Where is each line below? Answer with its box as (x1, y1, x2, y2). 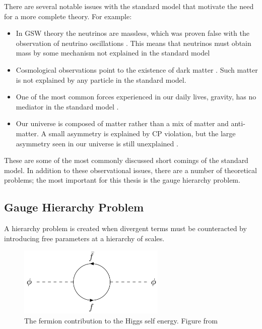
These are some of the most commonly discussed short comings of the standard (4, 155, 248, 166)
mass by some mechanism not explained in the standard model (16, 47, 210, 58)
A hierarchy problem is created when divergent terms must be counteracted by (4, 223, 247, 234)
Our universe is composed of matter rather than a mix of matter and (16, 118, 229, 129)
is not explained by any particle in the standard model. (16, 74, 186, 85)
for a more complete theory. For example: (4, 11, 132, 21)
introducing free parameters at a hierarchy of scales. (4, 233, 165, 243)
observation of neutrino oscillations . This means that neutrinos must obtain (16, 37, 251, 48)
